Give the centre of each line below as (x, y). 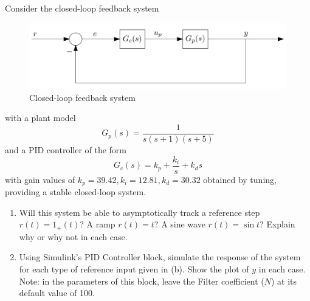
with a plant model (40, 118)
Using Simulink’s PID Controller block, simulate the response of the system (160, 257)
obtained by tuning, (240, 179)
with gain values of (40, 179)
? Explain (277, 224)
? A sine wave (180, 224)
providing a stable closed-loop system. (76, 192)
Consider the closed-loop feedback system (82, 8)
